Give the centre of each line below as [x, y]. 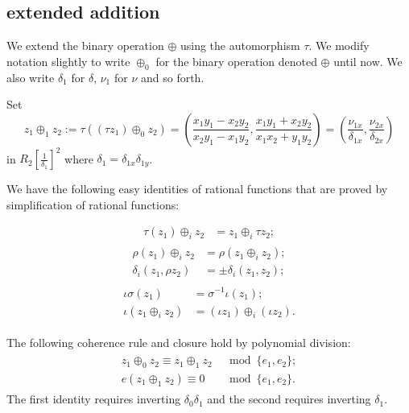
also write [31, 77]
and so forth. [172, 77]
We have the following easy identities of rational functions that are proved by [197, 189]
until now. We [368, 61]
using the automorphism [240, 45]
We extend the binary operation [85, 45]
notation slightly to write [68, 61]
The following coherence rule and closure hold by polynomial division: [179, 342]
